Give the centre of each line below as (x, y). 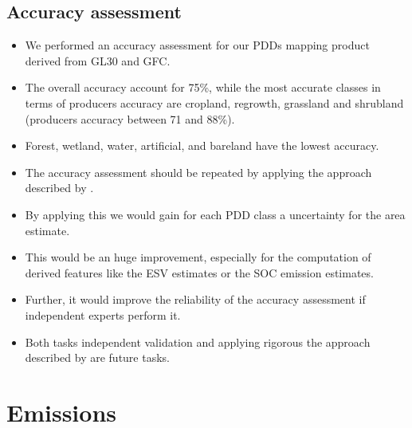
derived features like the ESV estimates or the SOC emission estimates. (199, 272)
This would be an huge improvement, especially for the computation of (198, 257)
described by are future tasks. (97, 357)
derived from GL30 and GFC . (98, 60)
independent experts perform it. (103, 314)
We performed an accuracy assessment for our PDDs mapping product (197, 45)
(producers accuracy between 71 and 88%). (130, 118)
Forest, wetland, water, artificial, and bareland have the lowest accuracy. (202, 145)
